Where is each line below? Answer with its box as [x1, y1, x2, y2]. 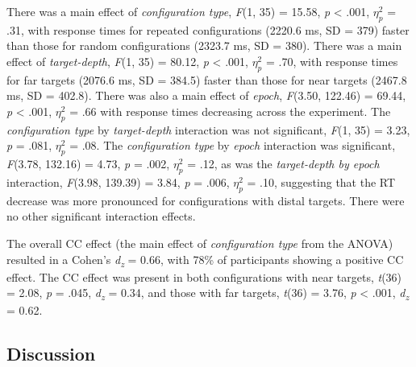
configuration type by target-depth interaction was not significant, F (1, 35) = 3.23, [6, 121, 410, 138]
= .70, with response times [265, 52, 398, 69]
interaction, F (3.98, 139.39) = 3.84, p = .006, [6, 173, 230, 190]
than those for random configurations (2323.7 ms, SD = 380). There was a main [6, 37, 402, 54]
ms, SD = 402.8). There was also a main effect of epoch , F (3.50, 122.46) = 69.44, [6, 87, 406, 104]
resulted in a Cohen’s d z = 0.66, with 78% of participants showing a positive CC [6, 250, 404, 270]
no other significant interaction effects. [6, 208, 196, 225]
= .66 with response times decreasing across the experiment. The [69, 102, 391, 119]
